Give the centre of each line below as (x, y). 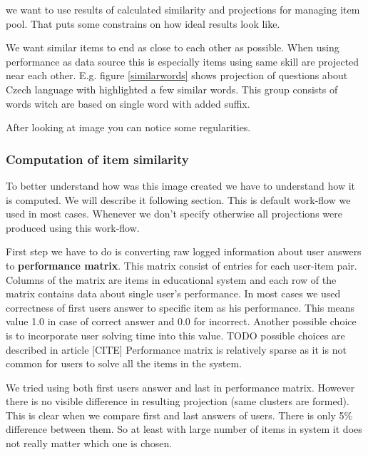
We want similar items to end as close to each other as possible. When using (173, 47)
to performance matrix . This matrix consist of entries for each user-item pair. (182, 265)
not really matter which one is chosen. (89, 443)
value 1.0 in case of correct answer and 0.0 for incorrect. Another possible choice (181, 321)
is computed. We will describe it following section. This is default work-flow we (178, 199)
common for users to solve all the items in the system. (124, 363)
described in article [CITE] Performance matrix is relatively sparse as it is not (176, 349)
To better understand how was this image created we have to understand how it (181, 185)
